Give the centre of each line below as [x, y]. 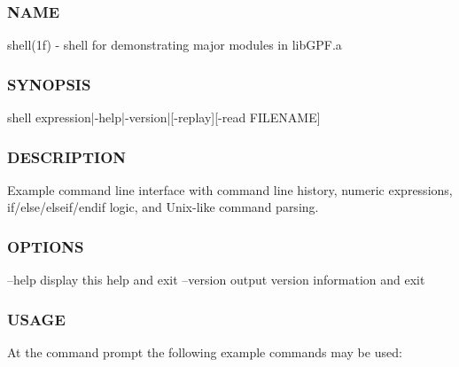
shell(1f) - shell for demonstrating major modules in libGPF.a [175, 45]
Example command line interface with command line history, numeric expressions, [230, 189]
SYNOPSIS [49, 84]
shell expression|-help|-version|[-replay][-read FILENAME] [164, 117]
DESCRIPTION [67, 156]
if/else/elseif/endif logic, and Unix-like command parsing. [163, 207]
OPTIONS [46, 246]
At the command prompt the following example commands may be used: [205, 352]
